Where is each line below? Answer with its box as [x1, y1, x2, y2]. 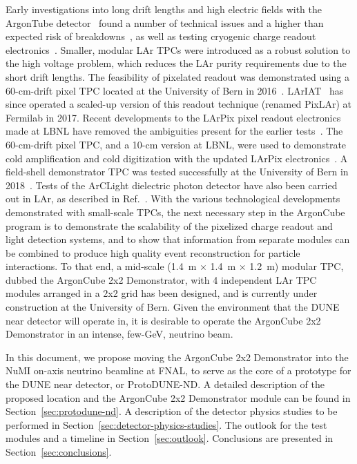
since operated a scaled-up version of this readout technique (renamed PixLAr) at [6, 97, 352, 111]
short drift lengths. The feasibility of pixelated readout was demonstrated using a [6, 69, 350, 84]
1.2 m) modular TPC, [249, 259, 344, 273]
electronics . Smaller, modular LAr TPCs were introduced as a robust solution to [6, 42, 351, 57]
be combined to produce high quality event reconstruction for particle [6, 245, 300, 260]
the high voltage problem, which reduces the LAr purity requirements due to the [6, 56, 347, 70]
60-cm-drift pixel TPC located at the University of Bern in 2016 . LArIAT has [6, 83, 344, 97]
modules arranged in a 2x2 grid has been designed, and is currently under [6, 286, 318, 300]
